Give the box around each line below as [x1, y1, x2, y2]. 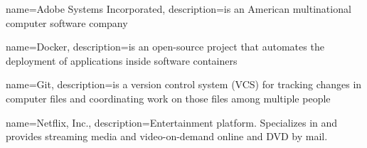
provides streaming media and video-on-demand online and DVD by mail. [6, 129, 328, 144]
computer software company [6, 15, 128, 30]
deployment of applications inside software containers [6, 53, 238, 68]
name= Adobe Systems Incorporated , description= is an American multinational [6, 1, 351, 16]
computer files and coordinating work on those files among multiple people [6, 90, 331, 105]
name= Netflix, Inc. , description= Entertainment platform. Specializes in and [6, 115, 338, 129]
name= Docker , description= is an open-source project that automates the [6, 39, 324, 54]
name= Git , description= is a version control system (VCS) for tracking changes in [6, 77, 362, 92]
